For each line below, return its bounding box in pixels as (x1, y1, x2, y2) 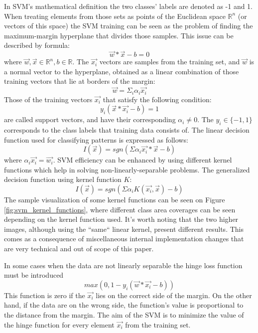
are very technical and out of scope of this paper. (4, 243, 154, 253)
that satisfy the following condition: (103, 94, 212, 104)
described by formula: (4, 40, 70, 50)
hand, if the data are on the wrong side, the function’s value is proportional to (4, 300, 244, 310)
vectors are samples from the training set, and (99, 56, 240, 67)
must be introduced (4, 270, 64, 280)
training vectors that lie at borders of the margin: (4, 76, 155, 86)
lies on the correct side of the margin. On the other (96, 290, 252, 300)
